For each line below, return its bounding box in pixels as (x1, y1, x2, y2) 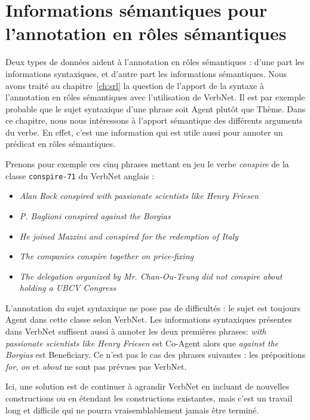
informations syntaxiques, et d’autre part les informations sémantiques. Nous (5, 67, 287, 79)
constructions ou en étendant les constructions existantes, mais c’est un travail (5, 392, 293, 404)
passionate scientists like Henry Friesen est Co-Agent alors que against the (5, 336, 279, 349)
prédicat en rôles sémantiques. (5, 137, 115, 150)
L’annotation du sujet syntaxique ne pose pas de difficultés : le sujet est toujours (5, 301, 300, 314)
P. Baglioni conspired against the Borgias (19, 209, 171, 222)
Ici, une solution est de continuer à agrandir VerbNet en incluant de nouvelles (5, 380, 290, 393)
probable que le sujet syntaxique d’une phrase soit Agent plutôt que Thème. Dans (5, 102, 306, 115)
